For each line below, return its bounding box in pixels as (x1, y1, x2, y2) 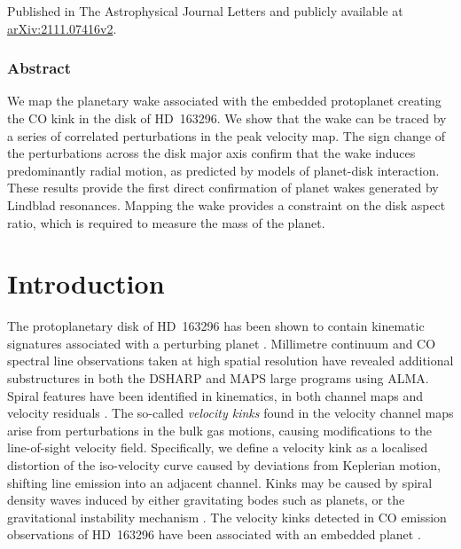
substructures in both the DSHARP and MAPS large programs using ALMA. (7, 369, 429, 388)
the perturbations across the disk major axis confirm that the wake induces (7, 144, 416, 162)
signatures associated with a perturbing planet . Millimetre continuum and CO (7, 333, 436, 352)
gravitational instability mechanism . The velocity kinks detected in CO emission (7, 507, 447, 526)
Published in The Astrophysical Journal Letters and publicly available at (7, 2, 403, 20)
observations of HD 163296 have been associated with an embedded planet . (7, 525, 421, 544)
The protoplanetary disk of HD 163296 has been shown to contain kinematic (7, 317, 425, 335)
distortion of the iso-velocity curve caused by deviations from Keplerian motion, (7, 456, 441, 474)
